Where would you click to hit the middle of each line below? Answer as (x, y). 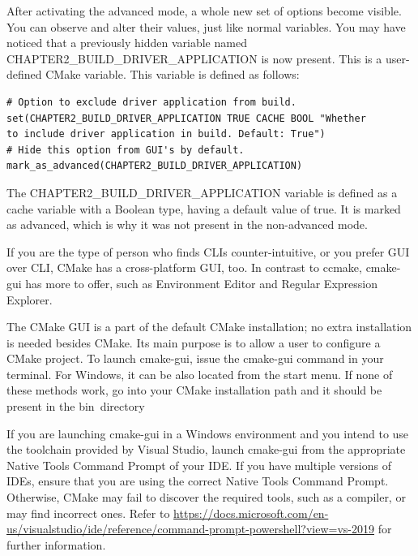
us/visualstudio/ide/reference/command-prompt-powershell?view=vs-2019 (190, 529)
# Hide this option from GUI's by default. (126, 150)
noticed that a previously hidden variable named (127, 43)
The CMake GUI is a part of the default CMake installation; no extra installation (209, 327)
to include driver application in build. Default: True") (166, 134)
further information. (56, 544)
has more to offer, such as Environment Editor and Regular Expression (201, 283)
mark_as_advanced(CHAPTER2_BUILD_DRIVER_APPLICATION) (155, 166)
